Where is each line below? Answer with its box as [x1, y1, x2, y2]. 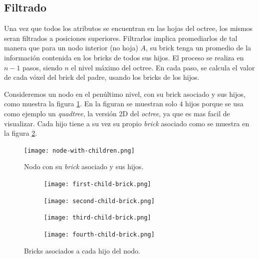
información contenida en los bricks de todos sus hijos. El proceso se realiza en [4, 52, 244, 62]
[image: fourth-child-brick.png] [44, 231, 155, 238]
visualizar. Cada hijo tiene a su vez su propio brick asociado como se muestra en [4, 118, 250, 128]
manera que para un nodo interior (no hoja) [4, 42, 138, 53]
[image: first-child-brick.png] [44, 180, 151, 188]
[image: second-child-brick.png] [44, 197, 155, 205]
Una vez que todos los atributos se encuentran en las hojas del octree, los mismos [4, 23, 253, 33]
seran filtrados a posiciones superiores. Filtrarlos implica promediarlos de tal [4, 32, 238, 43]
